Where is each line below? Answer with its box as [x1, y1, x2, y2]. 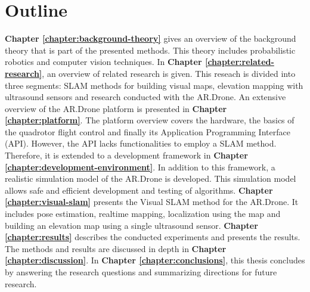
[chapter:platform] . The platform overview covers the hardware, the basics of [5, 114, 294, 126]
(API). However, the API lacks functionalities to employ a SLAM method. [5, 137, 277, 150]
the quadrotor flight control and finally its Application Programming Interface [5, 125, 290, 138]
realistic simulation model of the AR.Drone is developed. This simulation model [5, 172, 296, 185]
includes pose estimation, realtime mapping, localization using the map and [5, 207, 281, 220]
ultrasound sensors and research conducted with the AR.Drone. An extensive [5, 91, 286, 103]
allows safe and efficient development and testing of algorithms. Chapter [5, 184, 273, 196]
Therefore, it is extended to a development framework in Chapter [5, 149, 248, 161]
